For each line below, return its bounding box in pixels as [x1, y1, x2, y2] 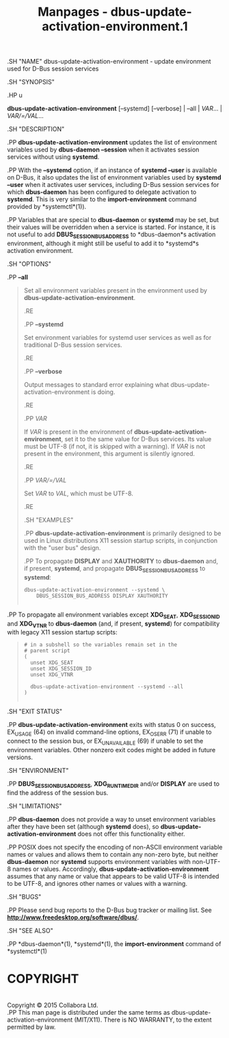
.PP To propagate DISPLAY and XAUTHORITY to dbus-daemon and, [23, 556, 219, 565]
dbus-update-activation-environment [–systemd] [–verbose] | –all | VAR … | [7, 104, 222, 113]
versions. [7, 753, 33, 761]
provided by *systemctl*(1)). [7, 203, 87, 211]
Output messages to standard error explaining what [23, 380, 170, 388]
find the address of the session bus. [7, 789, 109, 797]
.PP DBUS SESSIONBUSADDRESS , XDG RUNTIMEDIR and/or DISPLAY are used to [7, 779, 220, 789]
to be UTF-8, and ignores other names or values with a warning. [7, 879, 188, 887]
